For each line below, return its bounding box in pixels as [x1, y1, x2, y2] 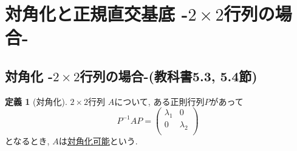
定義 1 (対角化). [5, 95, 67, 107]
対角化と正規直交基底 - [5, 1, 188, 26]
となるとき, [5, 135, 50, 147]
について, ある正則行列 [114, 95, 205, 107]
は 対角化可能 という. [58, 135, 138, 147]
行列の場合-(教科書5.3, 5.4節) [80, 66, 258, 85]
